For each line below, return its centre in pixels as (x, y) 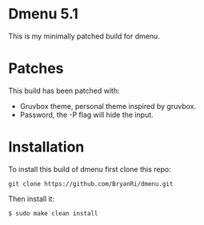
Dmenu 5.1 (43, 14)
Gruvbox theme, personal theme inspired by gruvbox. (108, 106)
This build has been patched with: (64, 90)
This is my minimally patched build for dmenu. (84, 36)
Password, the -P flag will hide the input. (86, 115)
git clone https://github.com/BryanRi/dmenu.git (91, 184)
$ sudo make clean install (53, 213)
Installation (46, 147)
